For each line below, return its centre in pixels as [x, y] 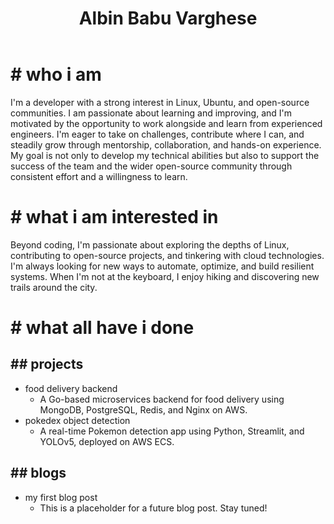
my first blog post [61, 497]
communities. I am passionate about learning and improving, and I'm [151, 113]
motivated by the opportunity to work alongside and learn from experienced [166, 123]
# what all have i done [102, 328]
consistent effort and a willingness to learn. [99, 176]
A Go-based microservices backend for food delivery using [162, 399]
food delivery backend [71, 388]
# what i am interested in [114, 217]
